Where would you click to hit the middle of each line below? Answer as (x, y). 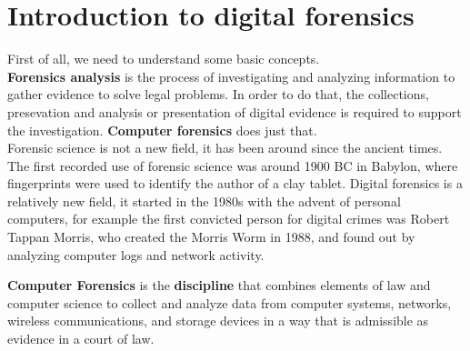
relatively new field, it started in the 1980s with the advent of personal (204, 201)
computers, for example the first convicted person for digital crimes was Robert (229, 219)
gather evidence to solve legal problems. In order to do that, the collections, (218, 94)
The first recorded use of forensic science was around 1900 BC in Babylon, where (233, 165)
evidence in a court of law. (81, 339)
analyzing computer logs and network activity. (136, 254)
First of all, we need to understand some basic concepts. (164, 59)
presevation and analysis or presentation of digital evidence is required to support (235, 111)
